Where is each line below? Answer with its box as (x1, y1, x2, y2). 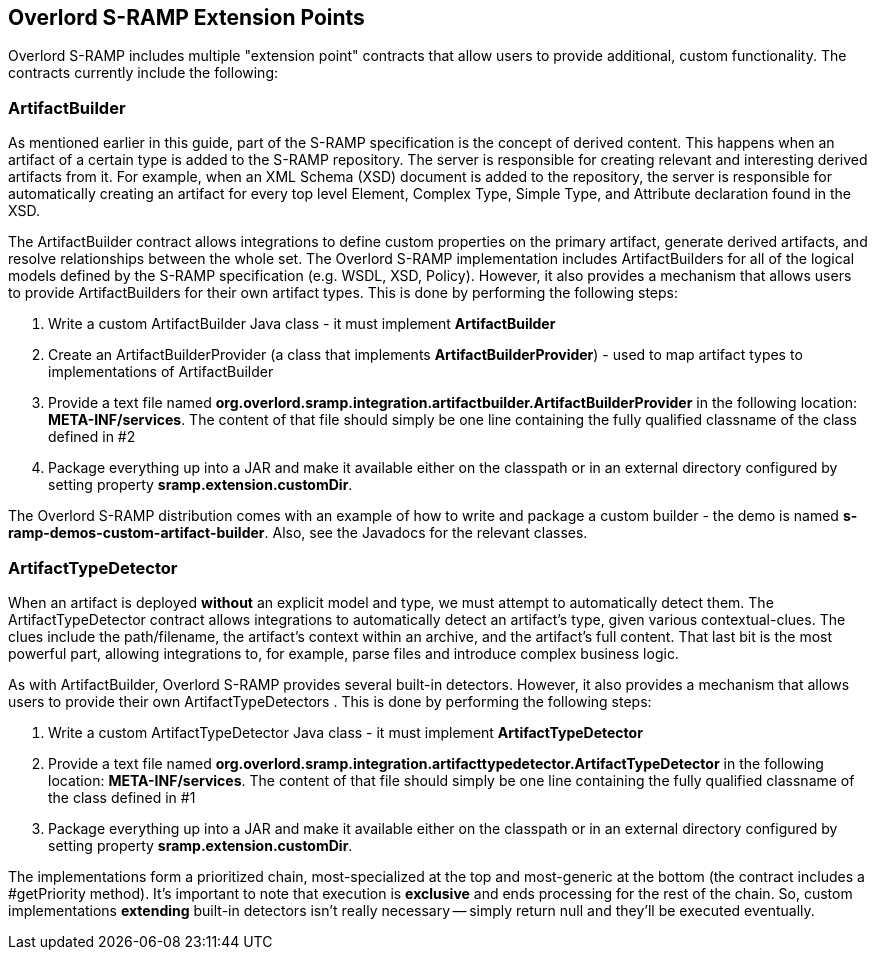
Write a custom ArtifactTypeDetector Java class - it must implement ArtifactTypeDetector (48, 723, 643, 741)
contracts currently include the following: (8, 64, 279, 82)
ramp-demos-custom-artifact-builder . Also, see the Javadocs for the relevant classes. (8, 524, 588, 542)
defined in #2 (48, 428, 136, 446)
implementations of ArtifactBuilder (48, 363, 274, 381)
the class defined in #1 (48, 788, 196, 806)
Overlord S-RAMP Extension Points (8, 5, 365, 30)
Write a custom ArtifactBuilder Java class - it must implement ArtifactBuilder (48, 315, 556, 333)
